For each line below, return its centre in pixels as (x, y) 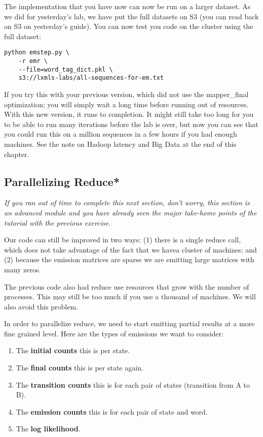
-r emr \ (33, 61)
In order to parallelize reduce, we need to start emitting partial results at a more (129, 323)
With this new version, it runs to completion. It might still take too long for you (129, 114)
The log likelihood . (48, 429)
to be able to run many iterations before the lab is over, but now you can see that (131, 124)
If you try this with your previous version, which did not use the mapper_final (126, 94)
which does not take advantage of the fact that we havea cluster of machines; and (130, 249)
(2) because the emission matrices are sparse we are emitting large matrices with (129, 259)
